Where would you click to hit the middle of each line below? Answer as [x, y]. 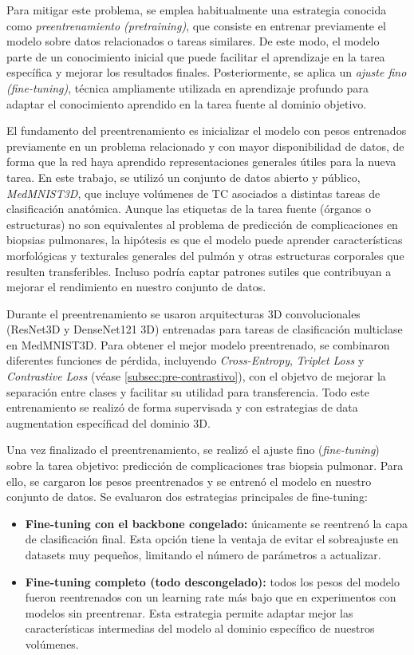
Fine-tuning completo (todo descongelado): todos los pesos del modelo [212, 581]
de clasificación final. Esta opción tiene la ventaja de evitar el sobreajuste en [212, 539]
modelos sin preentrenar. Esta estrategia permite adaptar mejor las [189, 612]
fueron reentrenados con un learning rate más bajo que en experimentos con [211, 597]
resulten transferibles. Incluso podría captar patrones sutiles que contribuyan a [199, 271]
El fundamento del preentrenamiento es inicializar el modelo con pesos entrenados [207, 130]
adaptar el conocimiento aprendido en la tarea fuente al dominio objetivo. [187, 103]
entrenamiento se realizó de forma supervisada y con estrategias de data [182, 407]
